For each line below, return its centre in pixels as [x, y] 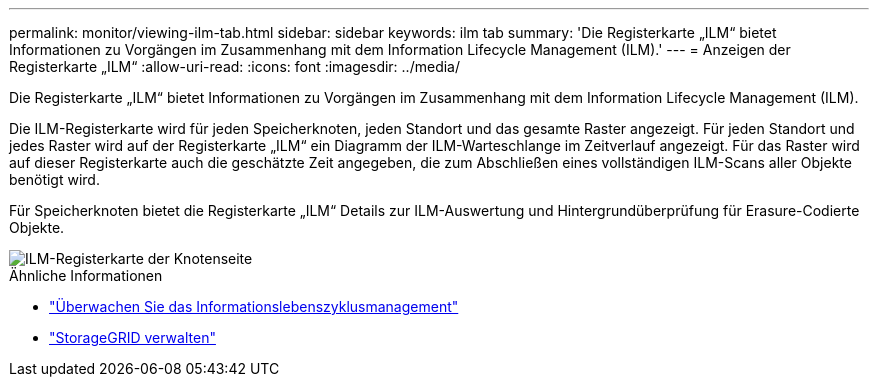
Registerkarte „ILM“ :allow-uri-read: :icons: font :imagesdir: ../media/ [234, 66]
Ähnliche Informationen [86, 275]
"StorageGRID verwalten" [132, 337]
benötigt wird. [54, 179]
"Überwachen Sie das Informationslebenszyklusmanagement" [254, 306]
